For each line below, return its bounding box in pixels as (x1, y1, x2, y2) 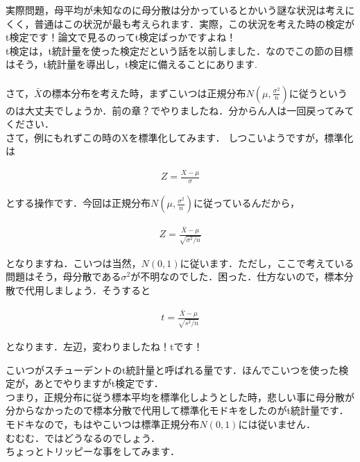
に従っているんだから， (194, 196, 300, 210)
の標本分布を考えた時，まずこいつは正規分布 (42, 85, 246, 100)
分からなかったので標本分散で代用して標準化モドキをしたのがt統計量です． (6, 403, 349, 418)
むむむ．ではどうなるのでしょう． (6, 430, 160, 445)
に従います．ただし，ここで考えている (180, 255, 354, 270)
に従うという (289, 85, 348, 100)
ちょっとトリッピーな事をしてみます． (6, 444, 180, 459)
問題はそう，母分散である (6, 269, 121, 284)
